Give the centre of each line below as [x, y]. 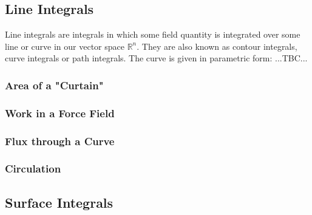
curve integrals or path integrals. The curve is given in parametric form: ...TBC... [156, 58]
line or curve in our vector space [65, 46]
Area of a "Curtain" [54, 85]
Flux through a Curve [60, 141]
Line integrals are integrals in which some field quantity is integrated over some [153, 34]
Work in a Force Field [60, 113]
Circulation [33, 169]
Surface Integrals [59, 202]
